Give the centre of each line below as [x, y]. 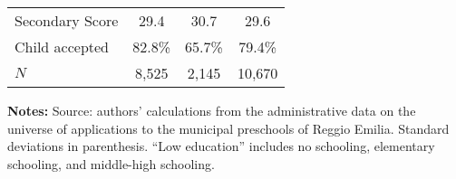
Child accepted [62, 47]
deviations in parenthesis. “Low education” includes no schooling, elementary [221, 146]
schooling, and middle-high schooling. [111, 163]
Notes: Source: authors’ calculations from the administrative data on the [212, 110]
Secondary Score [67, 20]
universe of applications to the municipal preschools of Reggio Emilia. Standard [228, 128]
